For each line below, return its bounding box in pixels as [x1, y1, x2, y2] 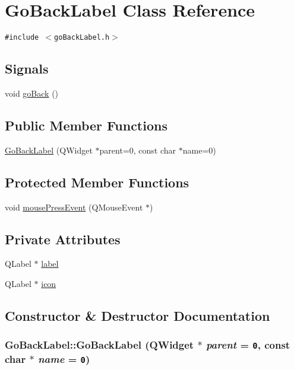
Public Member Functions [5, 116, 167, 134]
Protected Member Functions [5, 173, 189, 191]
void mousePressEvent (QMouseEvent [5, 200, 143, 213]
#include [5, 33, 39, 42]
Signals [5, 59, 49, 78]
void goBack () [5, 87, 59, 99]
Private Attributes [5, 229, 121, 248]
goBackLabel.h [54, 33, 110, 42]
